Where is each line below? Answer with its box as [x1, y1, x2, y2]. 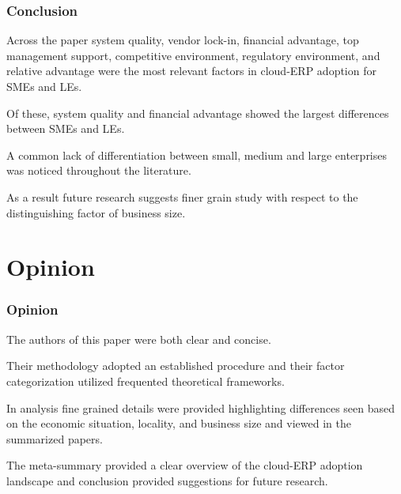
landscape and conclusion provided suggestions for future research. [6, 472, 328, 488]
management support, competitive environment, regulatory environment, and [6, 47, 380, 63]
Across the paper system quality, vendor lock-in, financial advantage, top [6, 32, 359, 48]
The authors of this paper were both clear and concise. [6, 330, 271, 347]
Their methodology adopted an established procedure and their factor [6, 357, 345, 374]
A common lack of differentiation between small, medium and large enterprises [6, 146, 388, 163]
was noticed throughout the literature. [6, 162, 191, 179]
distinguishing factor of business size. [6, 204, 186, 221]
